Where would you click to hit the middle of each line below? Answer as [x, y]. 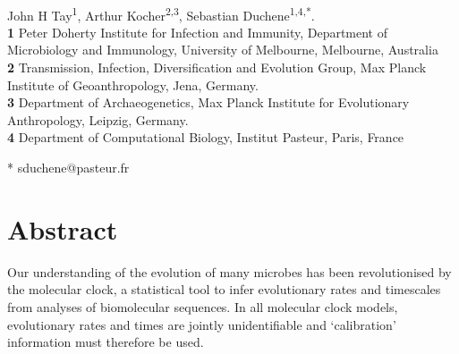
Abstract [63, 228]
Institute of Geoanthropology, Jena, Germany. [133, 84]
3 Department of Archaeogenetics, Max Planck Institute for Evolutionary [208, 102]
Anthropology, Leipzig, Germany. [98, 119]
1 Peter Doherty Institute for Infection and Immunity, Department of [198, 32]
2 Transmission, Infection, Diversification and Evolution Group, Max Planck [217, 67]
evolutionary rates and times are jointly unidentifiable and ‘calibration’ [202, 324]
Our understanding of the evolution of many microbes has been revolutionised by [229, 271]
